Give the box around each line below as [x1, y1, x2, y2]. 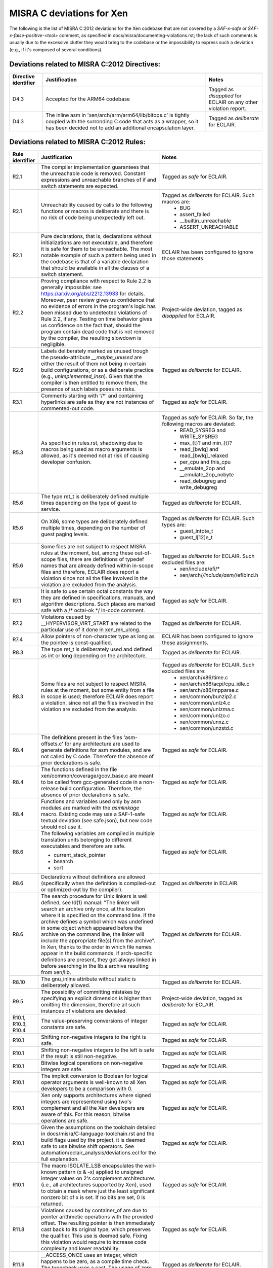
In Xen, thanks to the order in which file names [41, 943, 152, 950]
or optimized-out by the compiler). [41, 886, 123, 893]
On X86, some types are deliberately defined [41, 518, 148, 525]
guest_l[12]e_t [179, 534, 213, 541]
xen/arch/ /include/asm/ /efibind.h [179, 572, 259, 579]
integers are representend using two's [41, 1098, 132, 1105]
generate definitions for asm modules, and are [41, 747, 151, 754]
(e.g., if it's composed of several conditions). [9, 46, 103, 53]
